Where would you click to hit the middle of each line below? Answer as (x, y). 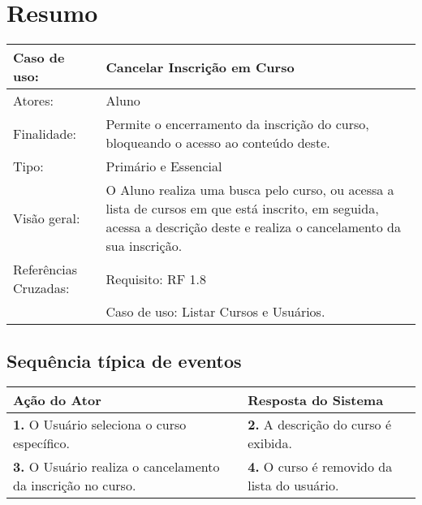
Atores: (33, 101)
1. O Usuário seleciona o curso (100, 425)
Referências (45, 270)
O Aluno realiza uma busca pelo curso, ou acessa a (250, 190)
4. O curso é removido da (320, 467)
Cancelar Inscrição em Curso (200, 67)
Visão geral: (47, 218)
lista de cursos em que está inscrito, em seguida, (242, 209)
